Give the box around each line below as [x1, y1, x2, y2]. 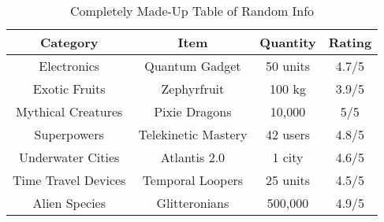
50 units [265, 57, 311, 75]
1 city [272, 148, 304, 166]
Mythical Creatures [16, 102, 123, 120]
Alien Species [32, 194, 106, 212]
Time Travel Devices [13, 171, 126, 189]
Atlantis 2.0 [160, 148, 226, 166]
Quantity [259, 33, 316, 51]
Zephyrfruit [161, 80, 225, 98]
